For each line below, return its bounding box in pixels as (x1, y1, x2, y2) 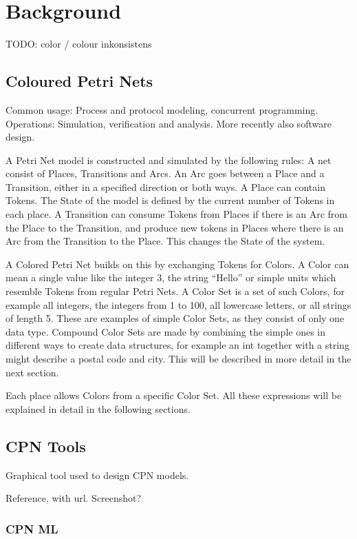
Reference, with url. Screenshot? (6, 491, 142, 505)
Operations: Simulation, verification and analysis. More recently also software (6, 116, 332, 130)
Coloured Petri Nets (6, 70, 153, 92)
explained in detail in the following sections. (6, 401, 191, 416)
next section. (6, 365, 59, 379)
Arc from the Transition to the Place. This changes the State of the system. (6, 234, 325, 248)
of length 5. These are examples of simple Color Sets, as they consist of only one (6, 311, 345, 325)
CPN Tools (6, 435, 86, 456)
